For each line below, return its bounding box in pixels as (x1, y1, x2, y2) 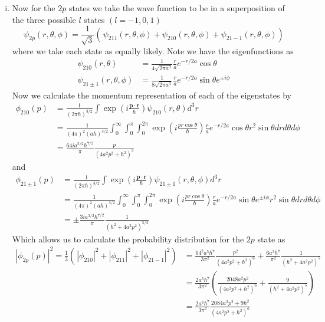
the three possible (12, 13, 76, 25)
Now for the (12, 2, 55, 14)
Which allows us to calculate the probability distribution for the (12, 232, 244, 245)
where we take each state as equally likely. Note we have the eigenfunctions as (12, 44, 294, 57)
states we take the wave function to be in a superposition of (68, 2, 285, 14)
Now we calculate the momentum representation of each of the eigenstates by (12, 88, 291, 101)
